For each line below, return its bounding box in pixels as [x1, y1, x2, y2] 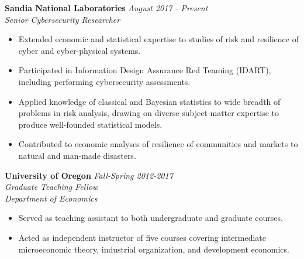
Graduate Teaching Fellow [5, 180, 98, 193]
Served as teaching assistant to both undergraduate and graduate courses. [18, 212, 283, 224]
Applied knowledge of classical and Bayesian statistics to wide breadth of [18, 95, 281, 107]
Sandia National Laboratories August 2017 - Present [5, 2, 208, 13]
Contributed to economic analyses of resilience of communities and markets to [18, 138, 298, 150]
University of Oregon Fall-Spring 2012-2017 [5, 169, 173, 181]
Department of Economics [5, 192, 98, 204]
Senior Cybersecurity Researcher [5, 13, 120, 25]
